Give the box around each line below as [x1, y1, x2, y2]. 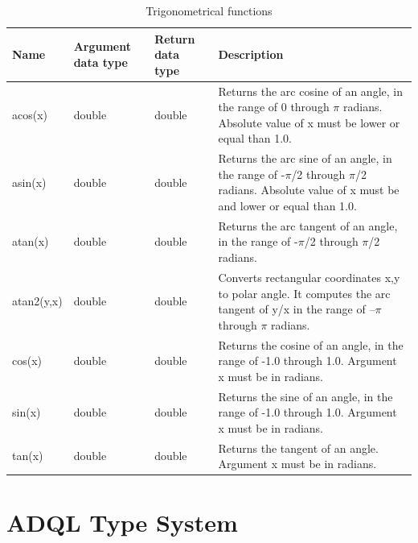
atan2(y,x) [12, 292, 63, 309]
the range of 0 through [218, 98, 330, 115]
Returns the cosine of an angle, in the [218, 336, 404, 353]
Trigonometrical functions [145, 2, 273, 19]
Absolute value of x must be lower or [218, 114, 400, 131]
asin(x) [12, 173, 47, 190]
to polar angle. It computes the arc [218, 284, 391, 301]
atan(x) [12, 233, 49, 250]
